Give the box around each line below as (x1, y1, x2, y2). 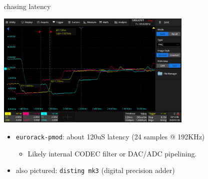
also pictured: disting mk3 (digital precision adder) (15, 165, 175, 175)
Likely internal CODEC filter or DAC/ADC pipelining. (27, 148, 197, 158)
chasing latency (4, 1, 51, 11)
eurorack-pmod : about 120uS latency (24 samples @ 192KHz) (15, 131, 205, 142)
